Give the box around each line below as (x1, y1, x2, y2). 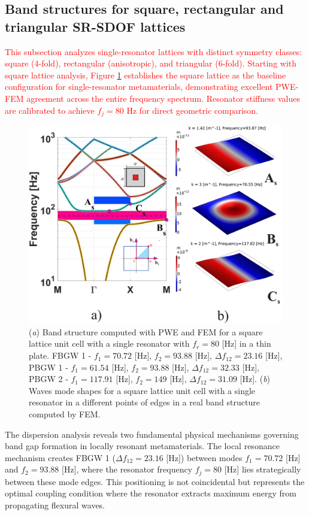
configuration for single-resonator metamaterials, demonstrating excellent (5, 80, 273, 93)
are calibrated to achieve (5, 104, 95, 116)
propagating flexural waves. (5, 499, 105, 511)
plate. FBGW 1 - (29, 349, 92, 362)
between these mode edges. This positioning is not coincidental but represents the (5, 475, 305, 487)
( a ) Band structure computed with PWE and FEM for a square (29, 325, 263, 338)
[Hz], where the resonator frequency (62, 463, 193, 475)
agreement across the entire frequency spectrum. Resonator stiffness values (26, 92, 300, 104)
